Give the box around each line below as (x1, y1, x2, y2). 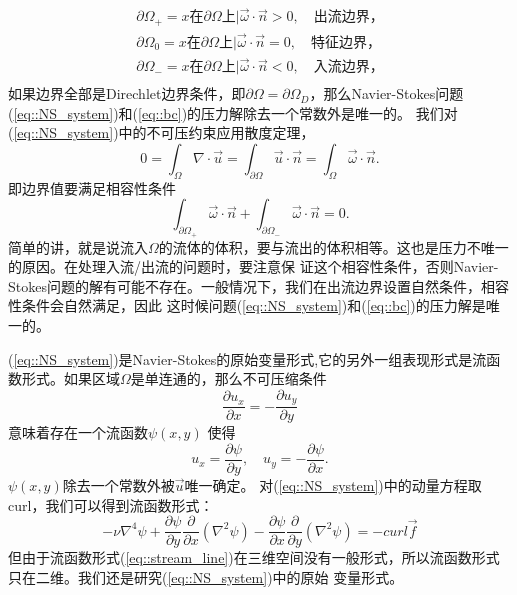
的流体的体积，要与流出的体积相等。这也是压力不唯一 (158, 236, 509, 257)
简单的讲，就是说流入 (8, 236, 148, 257)
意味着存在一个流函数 (8, 422, 148, 443)
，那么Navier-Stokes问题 (309, 83, 464, 104)
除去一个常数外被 (62, 474, 175, 495)
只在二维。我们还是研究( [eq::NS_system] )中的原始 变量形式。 (8, 566, 404, 587)
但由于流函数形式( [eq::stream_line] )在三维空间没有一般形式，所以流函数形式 (8, 547, 500, 568)
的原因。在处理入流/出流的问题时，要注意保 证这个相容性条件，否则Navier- (8, 256, 499, 277)
